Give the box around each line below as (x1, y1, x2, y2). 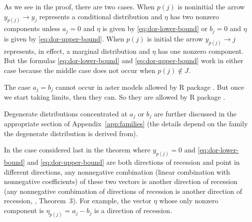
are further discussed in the (154, 108, 237, 118)
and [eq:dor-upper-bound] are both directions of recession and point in (27, 157, 240, 167)
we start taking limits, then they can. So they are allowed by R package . (4, 92, 225, 102)
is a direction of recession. (94, 205, 172, 216)
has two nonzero (170, 11, 219, 21)
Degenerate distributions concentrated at (4, 108, 128, 118)
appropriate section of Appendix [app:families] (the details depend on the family (4, 118, 248, 129)
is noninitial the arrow (178, 1, 245, 11)
